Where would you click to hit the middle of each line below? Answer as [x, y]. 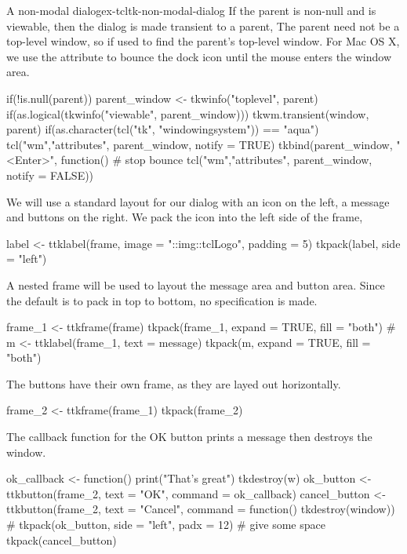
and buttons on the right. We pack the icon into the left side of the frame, [185, 217]
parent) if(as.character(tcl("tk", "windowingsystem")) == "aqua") [163, 129]
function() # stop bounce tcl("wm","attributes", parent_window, [216, 160]
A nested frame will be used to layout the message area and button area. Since [196, 284]
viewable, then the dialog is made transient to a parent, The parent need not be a [203, 26]
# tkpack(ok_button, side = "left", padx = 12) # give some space [166, 525]
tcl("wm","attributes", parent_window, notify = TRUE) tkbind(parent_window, [200, 144]
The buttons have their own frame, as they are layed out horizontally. [174, 383]
